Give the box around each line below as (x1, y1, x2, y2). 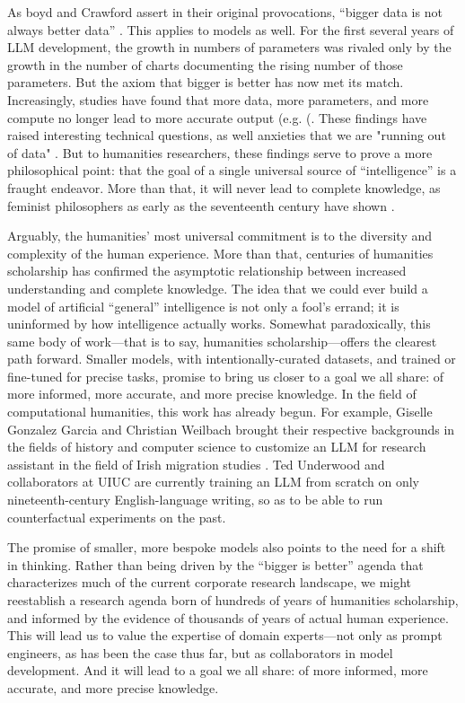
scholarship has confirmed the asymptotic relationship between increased (7, 261, 407, 280)
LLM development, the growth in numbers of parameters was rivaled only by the (7, 38, 452, 57)
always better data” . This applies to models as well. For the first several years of (7, 20, 454, 39)
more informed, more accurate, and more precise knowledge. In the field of (7, 384, 417, 403)
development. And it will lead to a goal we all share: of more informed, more (7, 661, 428, 680)
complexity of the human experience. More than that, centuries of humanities (7, 243, 434, 262)
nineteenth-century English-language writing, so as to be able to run (7, 490, 383, 509)
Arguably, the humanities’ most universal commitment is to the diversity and (7, 226, 433, 245)
